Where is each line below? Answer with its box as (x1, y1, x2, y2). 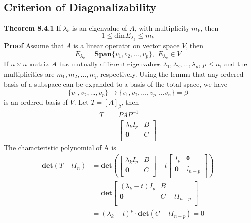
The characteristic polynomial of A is (4, 142, 116, 153)
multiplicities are (4, 69, 55, 79)
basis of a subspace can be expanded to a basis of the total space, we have (4, 79, 227, 89)
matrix (29, 59, 49, 69)
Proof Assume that (4, 40, 64, 51)
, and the (220, 59, 247, 69)
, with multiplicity (134, 23, 189, 33)
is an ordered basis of (4, 96, 68, 107)
